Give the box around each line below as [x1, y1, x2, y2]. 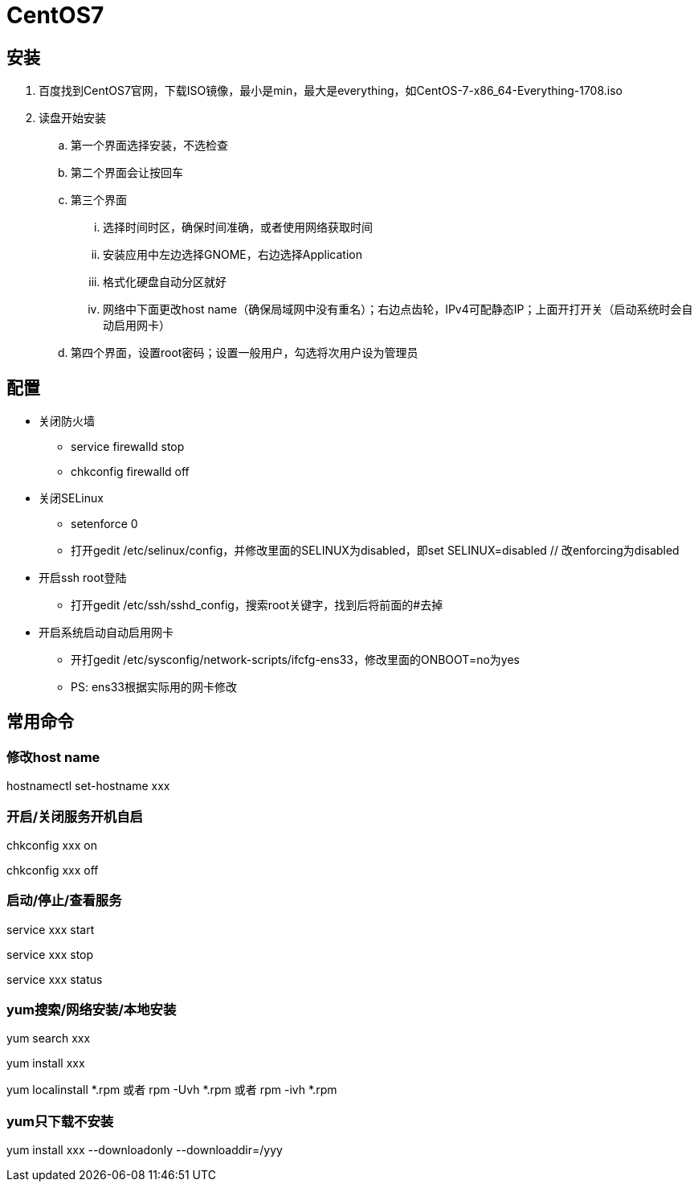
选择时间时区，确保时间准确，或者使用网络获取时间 [103, 220, 373, 235]
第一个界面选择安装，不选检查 [71, 138, 228, 153]
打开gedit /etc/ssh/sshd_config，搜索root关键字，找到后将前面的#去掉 [71, 598, 443, 612]
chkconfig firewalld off [71, 465, 190, 479]
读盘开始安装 [39, 111, 106, 125]
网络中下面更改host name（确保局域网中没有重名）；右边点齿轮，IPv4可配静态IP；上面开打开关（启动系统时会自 [103, 302, 693, 317]
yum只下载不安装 [6, 1112, 114, 1129]
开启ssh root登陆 [39, 571, 127, 585]
